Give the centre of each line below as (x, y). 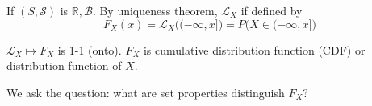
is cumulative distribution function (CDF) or (254, 49)
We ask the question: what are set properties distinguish (146, 92)
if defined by (272, 10)
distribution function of (64, 65)
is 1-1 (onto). (90, 49)
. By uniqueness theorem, (155, 10)
